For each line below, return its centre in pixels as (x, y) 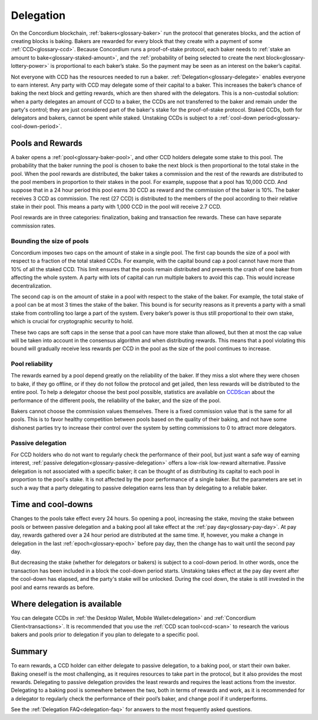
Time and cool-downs (52, 504)
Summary (29, 652)
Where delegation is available (66, 604)
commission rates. (33, 226)
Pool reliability (32, 364)
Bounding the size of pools (50, 241)
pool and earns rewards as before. (53, 587)
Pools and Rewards (47, 143)
